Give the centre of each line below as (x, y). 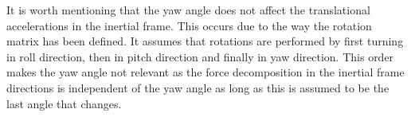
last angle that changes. (64, 103)
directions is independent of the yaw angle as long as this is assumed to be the (198, 87)
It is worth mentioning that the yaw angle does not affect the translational (188, 10)
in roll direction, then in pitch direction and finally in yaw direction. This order (200, 56)
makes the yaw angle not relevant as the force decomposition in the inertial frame (205, 72)
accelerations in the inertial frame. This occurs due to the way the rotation (189, 25)
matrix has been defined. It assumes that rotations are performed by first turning (205, 41)
